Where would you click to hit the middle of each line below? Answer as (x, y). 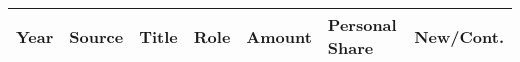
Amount (279, 36)
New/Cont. (459, 36)
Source (96, 36)
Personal (362, 24)
